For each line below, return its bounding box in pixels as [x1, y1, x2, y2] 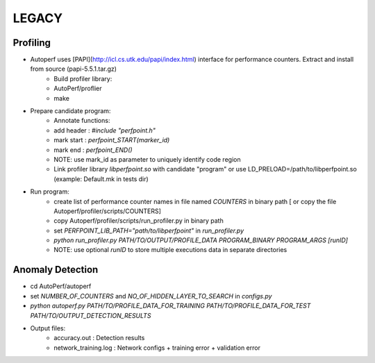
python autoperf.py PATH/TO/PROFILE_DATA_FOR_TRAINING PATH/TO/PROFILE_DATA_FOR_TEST [30, 302, 311, 310]
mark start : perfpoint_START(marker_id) [53, 136, 170, 144]
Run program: [30, 187, 69, 196]
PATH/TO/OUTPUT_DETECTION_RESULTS [30, 311, 151, 319]
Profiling [12, 37, 51, 49]
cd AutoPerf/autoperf [30, 282, 92, 291]
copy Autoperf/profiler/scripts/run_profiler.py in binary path [53, 217, 224, 225]
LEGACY [12, 10, 62, 26]
